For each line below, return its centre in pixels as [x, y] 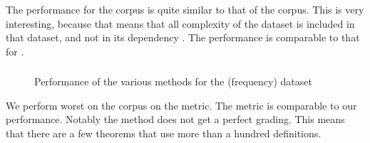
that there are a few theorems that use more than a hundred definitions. [164, 133]
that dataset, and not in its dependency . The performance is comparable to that [183, 37]
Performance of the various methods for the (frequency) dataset [173, 81]
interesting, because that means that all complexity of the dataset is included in [180, 23]
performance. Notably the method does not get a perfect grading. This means [175, 119]
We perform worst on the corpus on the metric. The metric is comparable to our [181, 105]
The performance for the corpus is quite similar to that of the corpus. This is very [185, 9]
